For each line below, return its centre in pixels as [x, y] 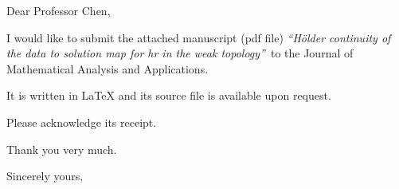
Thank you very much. [62, 149]
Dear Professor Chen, [59, 10]
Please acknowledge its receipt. [82, 122]
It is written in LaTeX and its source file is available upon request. [169, 95]
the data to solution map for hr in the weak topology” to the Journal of [180, 53]
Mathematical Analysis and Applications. [108, 68]
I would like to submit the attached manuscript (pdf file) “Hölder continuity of [199, 37]
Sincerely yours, [45, 176]
